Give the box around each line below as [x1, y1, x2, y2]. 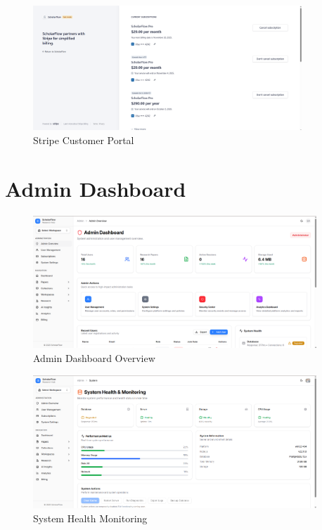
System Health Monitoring [33, 510, 148, 525]
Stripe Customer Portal [33, 132, 134, 147]
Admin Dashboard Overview [33, 351, 155, 366]
